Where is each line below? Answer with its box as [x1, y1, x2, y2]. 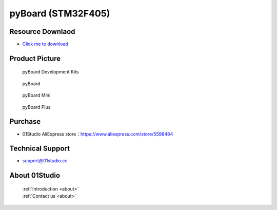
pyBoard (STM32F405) [9, 8, 110, 19]
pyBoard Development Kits [22, 69, 79, 75]
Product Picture [9, 54, 61, 63]
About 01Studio [9, 171, 61, 180]
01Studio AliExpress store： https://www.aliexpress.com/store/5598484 [22, 131, 173, 137]
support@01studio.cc [22, 158, 68, 164]
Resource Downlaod [9, 27, 75, 36]
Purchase [9, 117, 41, 126]
